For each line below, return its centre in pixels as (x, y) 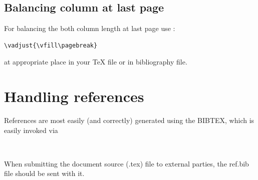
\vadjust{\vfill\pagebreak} (51, 45)
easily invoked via (31, 130)
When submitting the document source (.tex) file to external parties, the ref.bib (126, 163)
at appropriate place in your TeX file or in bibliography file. (96, 62)
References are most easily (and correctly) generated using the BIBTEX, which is (129, 120)
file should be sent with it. (44, 173)
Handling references (74, 96)
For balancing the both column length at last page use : (90, 28)
